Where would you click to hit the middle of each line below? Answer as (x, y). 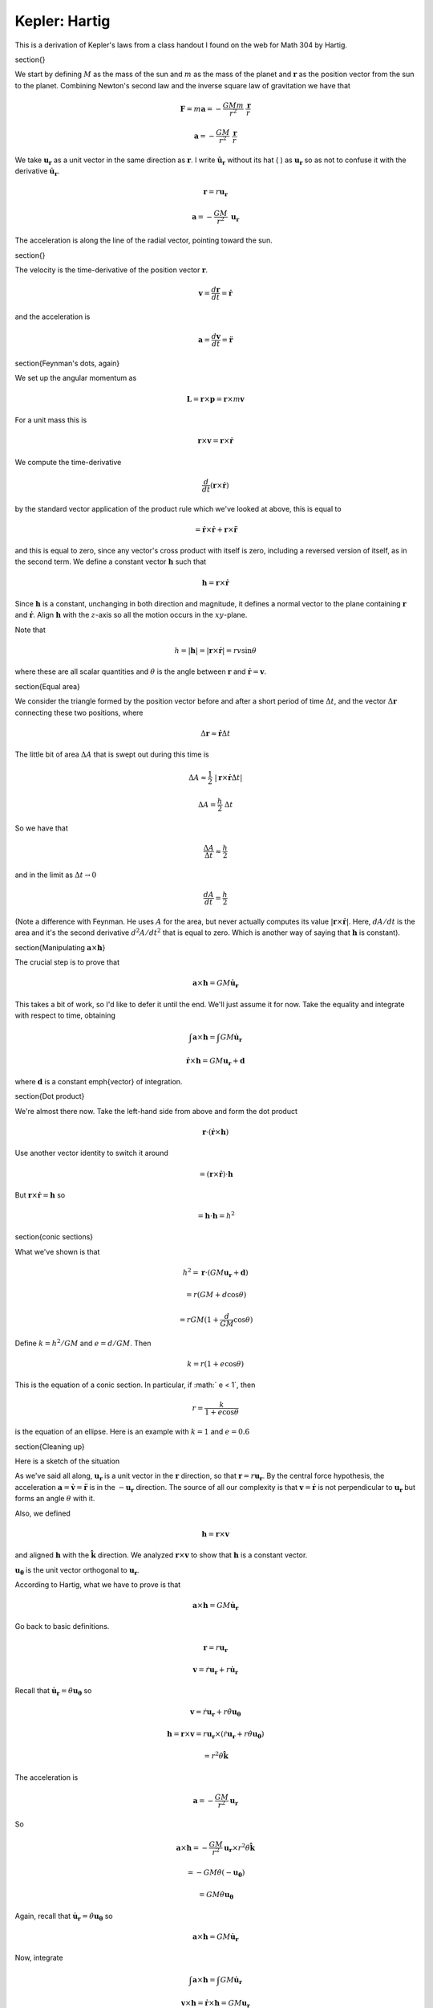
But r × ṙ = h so (40, 1195)
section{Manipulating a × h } (60, 947)
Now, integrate (39, 1958)
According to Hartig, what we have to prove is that (98, 1584)
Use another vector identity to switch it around (91, 1153)
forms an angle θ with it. (55, 1499)
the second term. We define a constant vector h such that (111, 561)
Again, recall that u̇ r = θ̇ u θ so (64, 1917)
